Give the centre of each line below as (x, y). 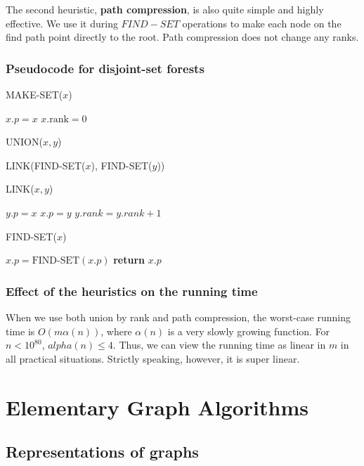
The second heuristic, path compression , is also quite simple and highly (165, 9)
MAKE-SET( (34, 94)
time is (20, 331)
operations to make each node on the (262, 23)
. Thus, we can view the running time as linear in (219, 345)
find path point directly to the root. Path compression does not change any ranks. (182, 37)
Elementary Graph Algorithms (157, 407)
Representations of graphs (102, 452)
